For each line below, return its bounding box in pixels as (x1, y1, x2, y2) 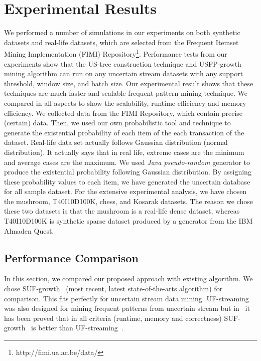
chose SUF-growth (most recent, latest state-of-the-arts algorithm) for (4, 283, 223, 294)
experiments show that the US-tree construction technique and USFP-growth (4, 58, 241, 69)
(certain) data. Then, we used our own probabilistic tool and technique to (4, 117, 231, 128)
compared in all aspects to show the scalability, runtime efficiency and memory (4, 97, 246, 108)
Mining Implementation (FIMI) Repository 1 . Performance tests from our (4, 47, 227, 59)
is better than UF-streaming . (31, 322, 123, 333)
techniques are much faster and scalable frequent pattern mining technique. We (4, 88, 247, 98)
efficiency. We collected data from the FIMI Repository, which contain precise (4, 107, 243, 118)
